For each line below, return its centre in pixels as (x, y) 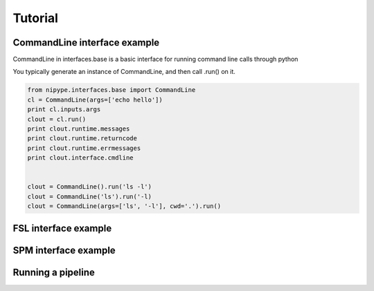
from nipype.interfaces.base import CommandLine (112, 90)
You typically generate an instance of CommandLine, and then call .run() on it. (124, 72)
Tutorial (36, 18)
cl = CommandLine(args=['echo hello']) (95, 100)
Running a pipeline (54, 272)
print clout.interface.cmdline (81, 158)
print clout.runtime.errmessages (84, 148)
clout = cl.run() (57, 119)
